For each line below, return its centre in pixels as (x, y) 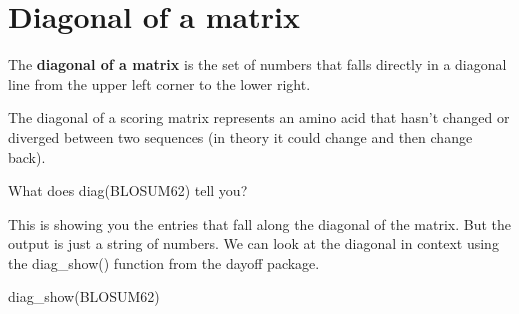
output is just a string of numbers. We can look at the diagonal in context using (253, 243)
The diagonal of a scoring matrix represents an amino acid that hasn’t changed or (259, 117)
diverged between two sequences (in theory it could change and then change (240, 136)
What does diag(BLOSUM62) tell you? (128, 190)
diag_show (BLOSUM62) (84, 296)
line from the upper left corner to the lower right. (159, 83)
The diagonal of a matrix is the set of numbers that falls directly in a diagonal (257, 64)
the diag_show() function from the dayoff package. (164, 262)
